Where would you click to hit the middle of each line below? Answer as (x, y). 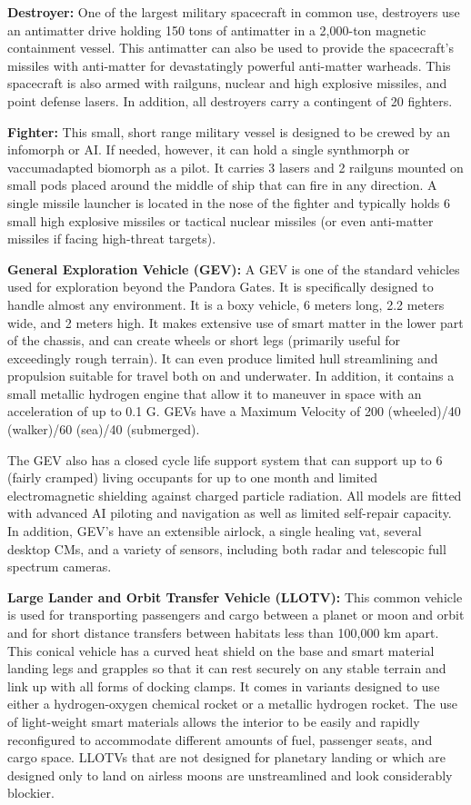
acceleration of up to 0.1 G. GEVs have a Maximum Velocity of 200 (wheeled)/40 (234, 411)
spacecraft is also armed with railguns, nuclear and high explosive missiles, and (227, 83)
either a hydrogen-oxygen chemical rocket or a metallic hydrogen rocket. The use (232, 704)
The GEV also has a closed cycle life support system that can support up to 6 (225, 459)
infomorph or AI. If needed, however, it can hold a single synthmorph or (209, 149)
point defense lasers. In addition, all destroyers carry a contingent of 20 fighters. (230, 100)
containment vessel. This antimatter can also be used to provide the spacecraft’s (230, 48)
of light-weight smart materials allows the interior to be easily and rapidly (214, 721)
